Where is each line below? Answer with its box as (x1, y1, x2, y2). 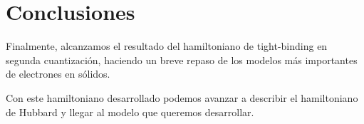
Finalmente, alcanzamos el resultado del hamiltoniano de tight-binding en (6, 38, 328, 53)
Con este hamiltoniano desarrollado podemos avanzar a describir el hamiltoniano (6, 90, 358, 105)
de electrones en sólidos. (6, 66, 110, 81)
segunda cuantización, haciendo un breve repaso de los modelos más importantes (6, 52, 358, 67)
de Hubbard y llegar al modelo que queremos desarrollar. (6, 104, 254, 119)
